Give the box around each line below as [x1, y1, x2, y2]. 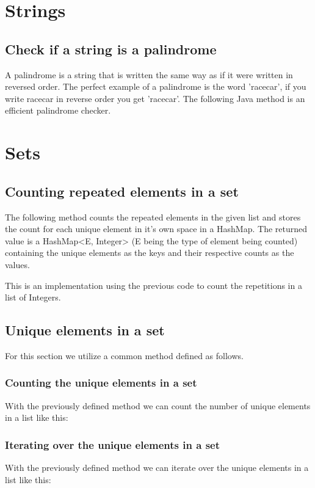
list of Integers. [5, 291, 61, 304]
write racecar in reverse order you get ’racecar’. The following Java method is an [5, 92, 305, 104]
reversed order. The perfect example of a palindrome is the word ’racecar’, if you [5, 80, 306, 93]
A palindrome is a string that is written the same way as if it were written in [5, 68, 293, 81]
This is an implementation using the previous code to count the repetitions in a [5, 279, 302, 291]
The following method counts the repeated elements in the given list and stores [5, 210, 301, 223]
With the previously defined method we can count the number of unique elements [5, 399, 311, 412]
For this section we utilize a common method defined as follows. [5, 349, 244, 362]
